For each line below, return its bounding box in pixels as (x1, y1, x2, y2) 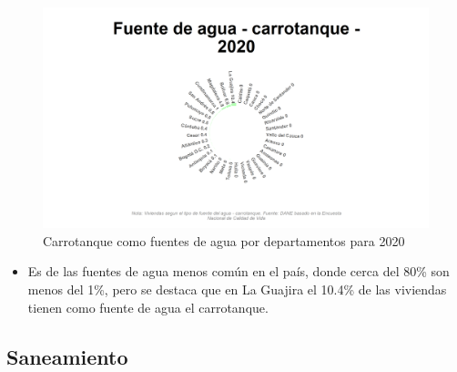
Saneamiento (6, 342, 128, 370)
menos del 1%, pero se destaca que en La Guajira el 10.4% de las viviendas (27, 280, 447, 298)
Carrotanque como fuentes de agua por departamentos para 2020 (43, 231, 405, 250)
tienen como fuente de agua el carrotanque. (27, 297, 269, 316)
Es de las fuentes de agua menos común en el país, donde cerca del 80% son (27, 262, 450, 281)
